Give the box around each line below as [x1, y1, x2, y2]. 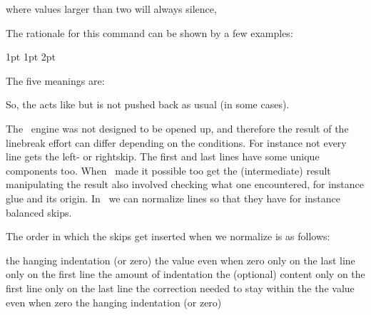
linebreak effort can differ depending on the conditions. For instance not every [6, 135, 347, 150]
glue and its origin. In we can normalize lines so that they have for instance [6, 190, 341, 205]
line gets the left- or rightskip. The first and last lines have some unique [6, 149, 320, 164]
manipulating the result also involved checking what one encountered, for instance [6, 177, 365, 192]
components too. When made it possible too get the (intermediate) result [6, 162, 331, 177]
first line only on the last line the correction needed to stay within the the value [6, 280, 355, 295]
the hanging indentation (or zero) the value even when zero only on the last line [6, 252, 355, 267]
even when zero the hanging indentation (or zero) [6, 294, 222, 309]
